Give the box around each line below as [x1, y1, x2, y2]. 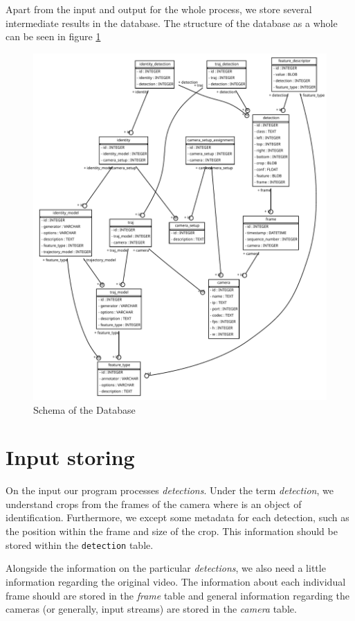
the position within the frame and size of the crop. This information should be [6, 524, 338, 539]
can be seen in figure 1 [6, 29, 101, 44]
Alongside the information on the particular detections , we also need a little [6, 561, 326, 575]
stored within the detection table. [6, 537, 154, 552]
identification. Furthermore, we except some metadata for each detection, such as [6, 510, 349, 525]
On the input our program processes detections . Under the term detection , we [6, 483, 334, 498]
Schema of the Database [33, 402, 136, 417]
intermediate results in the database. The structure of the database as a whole [6, 15, 338, 30]
